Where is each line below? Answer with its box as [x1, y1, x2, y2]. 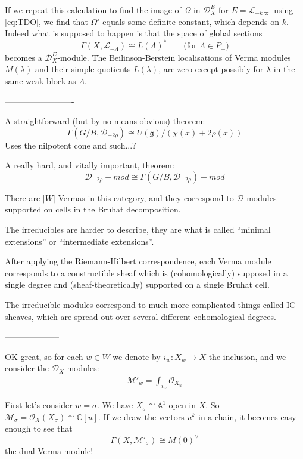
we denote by [113, 350, 161, 362]
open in [168, 399, 196, 411]
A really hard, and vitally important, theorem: [5, 159, 174, 171]
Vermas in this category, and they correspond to [58, 191, 234, 204]
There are [5, 191, 40, 204]
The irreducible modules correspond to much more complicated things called [5, 298, 284, 311]
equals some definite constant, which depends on [102, 15, 279, 27]
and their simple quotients [35, 63, 131, 75]
